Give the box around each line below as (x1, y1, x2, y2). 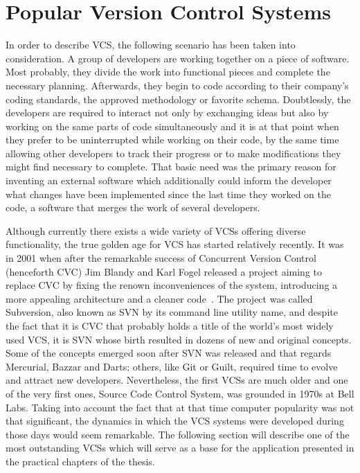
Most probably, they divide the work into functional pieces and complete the (6, 64, 330, 79)
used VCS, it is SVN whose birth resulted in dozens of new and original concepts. (6, 332, 352, 346)
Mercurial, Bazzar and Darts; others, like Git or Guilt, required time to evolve (6, 359, 338, 373)
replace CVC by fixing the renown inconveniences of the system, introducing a (6, 278, 338, 292)
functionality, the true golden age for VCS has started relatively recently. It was (6, 237, 344, 251)
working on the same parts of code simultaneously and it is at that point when (6, 118, 339, 133)
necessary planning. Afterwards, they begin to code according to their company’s (6, 78, 349, 92)
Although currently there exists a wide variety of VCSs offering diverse (6, 223, 306, 238)
